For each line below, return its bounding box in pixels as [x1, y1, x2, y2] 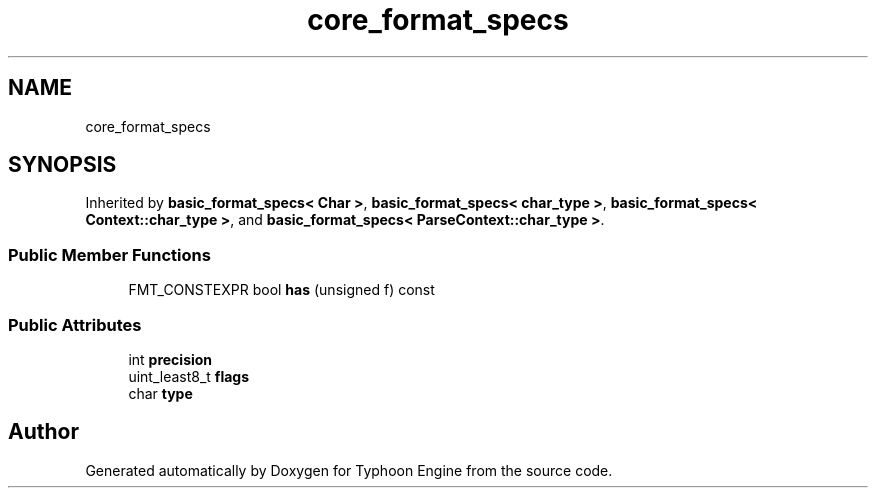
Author [8, 419, 79, 445]
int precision [128, 350, 213, 368]
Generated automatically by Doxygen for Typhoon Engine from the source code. [85, 461, 613, 479]
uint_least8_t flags [128, 367, 250, 385]
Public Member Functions [8, 244, 211, 265]
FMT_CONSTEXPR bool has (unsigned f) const [128, 281, 435, 299]
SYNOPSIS [8, 152, 117, 178]
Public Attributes [8, 314, 142, 335]
